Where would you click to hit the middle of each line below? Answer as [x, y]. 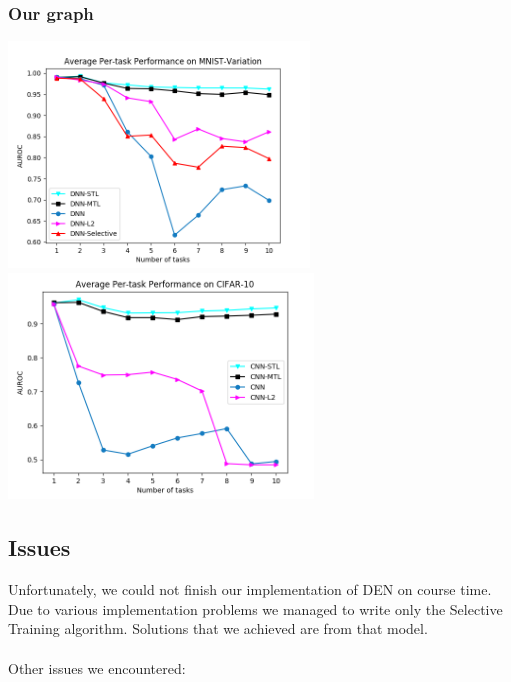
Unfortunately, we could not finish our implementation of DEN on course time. [250, 589]
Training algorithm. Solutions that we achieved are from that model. [218, 628]
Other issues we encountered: [97, 667]
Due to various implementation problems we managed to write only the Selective [255, 608]
